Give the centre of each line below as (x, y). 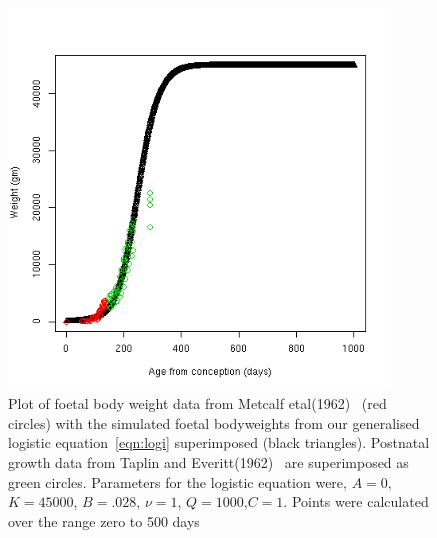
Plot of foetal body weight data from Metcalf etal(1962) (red (197, 403)
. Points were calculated (356, 501)
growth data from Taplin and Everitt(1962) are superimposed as (208, 461)
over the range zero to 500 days (104, 520)
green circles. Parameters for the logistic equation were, (177, 481)
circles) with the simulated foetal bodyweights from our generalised (214, 422)
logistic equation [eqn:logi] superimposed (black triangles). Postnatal (219, 442)
